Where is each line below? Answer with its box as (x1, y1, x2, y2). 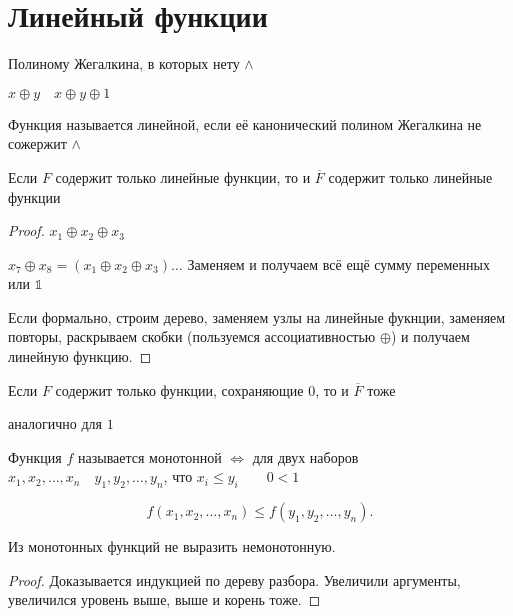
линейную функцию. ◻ (8, 346, 152, 367)
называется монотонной (77, 446, 222, 467)
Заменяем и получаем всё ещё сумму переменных (187, 253, 490, 274)
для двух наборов (252, 446, 359, 467)
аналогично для (8, 413, 103, 434)
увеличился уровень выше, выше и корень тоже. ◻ (8, 589, 321, 610)
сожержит (8, 133, 67, 154)
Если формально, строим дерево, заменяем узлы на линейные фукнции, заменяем (8, 306, 506, 327)
